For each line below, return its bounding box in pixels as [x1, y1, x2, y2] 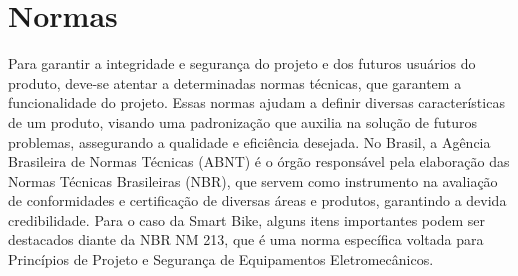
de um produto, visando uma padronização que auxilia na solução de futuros [8, 111, 478, 132]
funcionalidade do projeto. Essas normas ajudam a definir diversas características [8, 92, 505, 113]
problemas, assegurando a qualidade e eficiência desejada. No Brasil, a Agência [8, 131, 491, 152]
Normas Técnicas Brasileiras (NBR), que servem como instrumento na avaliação [8, 170, 498, 191]
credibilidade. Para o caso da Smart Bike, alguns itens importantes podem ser [8, 209, 485, 230]
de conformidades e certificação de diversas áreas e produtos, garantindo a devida [8, 190, 507, 211]
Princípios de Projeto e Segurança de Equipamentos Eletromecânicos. [8, 249, 434, 270]
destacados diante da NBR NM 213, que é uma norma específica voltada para [8, 229, 484, 250]
